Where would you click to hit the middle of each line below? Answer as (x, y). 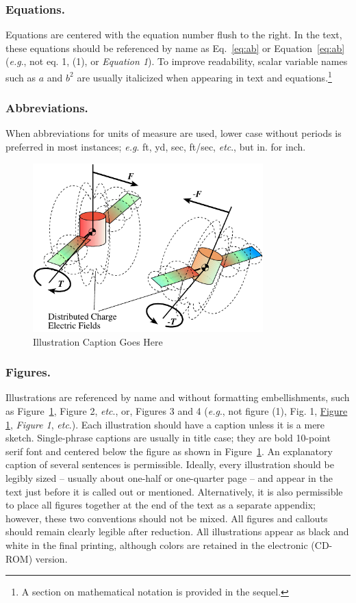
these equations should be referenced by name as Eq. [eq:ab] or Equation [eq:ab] (175, 48)
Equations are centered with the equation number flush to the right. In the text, (174, 35)
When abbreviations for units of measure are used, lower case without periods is (174, 133)
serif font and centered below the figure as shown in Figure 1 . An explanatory (169, 451)
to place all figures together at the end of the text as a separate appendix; (161, 505)
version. (51, 558)
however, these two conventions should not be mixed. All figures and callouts (167, 518)
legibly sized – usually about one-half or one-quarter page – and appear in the (169, 477)
